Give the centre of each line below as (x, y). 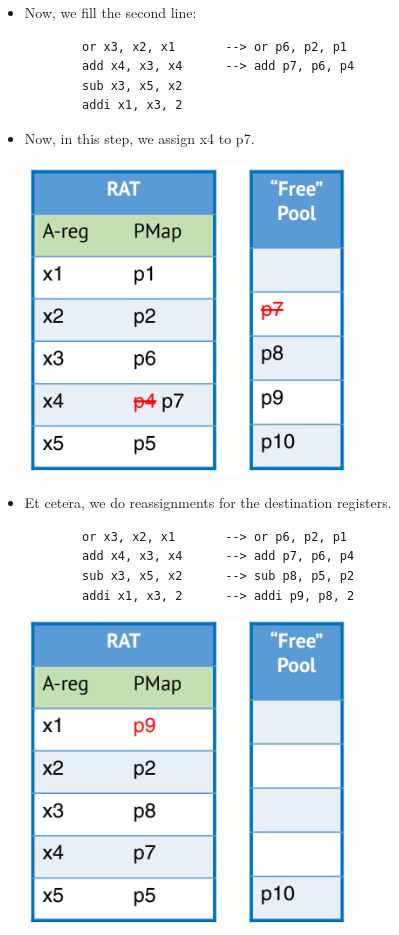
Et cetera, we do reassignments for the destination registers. (208, 502)
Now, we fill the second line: (110, 12)
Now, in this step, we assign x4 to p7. (139, 137)
